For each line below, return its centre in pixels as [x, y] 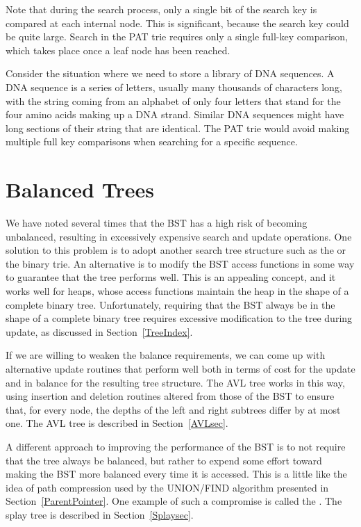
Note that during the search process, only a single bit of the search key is [161, 9]
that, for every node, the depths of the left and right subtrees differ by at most [173, 409]
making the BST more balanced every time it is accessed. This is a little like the [176, 474]
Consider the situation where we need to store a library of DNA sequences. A [170, 73]
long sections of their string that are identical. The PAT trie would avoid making [178, 128]
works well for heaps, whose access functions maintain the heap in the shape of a [177, 291]
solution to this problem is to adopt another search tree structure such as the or [176, 250]
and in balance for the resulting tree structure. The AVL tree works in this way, [175, 382]
